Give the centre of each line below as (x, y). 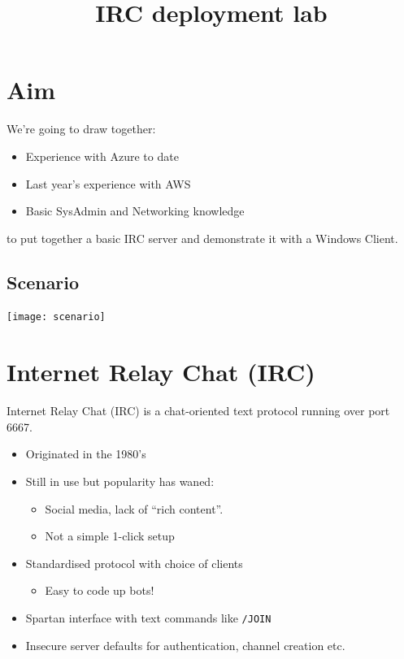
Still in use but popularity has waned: (120, 481)
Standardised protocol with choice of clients (134, 563)
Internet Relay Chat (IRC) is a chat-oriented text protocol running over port (198, 411)
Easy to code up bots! (100, 590)
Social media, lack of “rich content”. (134, 508)
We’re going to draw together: (81, 129)
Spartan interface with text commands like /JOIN (148, 618)
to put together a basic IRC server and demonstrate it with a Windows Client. (202, 238)
